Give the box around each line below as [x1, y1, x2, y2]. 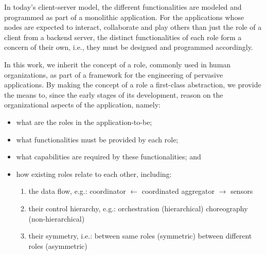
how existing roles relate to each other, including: [16, 168, 172, 179]
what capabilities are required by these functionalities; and [16, 151, 201, 162]
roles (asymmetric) [28, 240, 87, 251]
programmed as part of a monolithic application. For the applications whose [4, 11, 244, 22]
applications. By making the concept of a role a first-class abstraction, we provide [4, 79, 261, 90]
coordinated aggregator [141, 186, 215, 196]
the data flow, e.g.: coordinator [28, 186, 126, 196]
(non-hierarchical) [28, 213, 85, 224]
